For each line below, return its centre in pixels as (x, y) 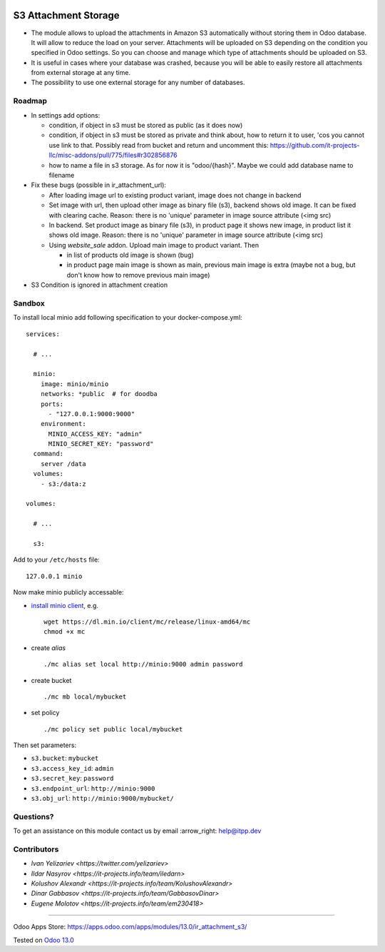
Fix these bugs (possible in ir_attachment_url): (99, 185)
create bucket (51, 680)
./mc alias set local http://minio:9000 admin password (143, 664)
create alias (48, 648)
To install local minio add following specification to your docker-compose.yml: (128, 318)
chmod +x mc (65, 632)
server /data (63, 464)
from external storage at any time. (81, 73)
